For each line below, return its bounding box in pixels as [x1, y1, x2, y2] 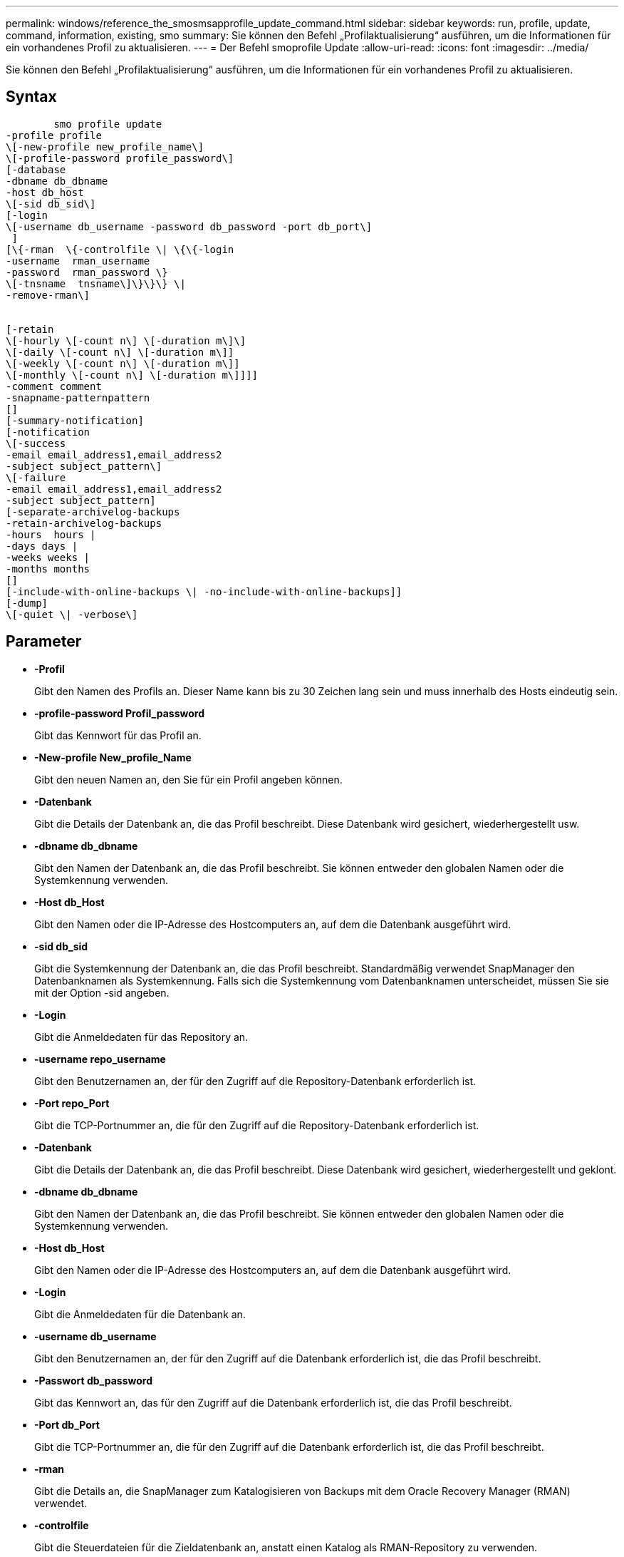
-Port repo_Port [34, 1096, 110, 1109]
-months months [6, 562, 90, 575]
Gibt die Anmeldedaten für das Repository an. [34, 1030, 249, 1043]
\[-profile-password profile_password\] [6, 152, 234, 164]
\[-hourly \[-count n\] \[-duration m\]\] [6, 334, 246, 346]
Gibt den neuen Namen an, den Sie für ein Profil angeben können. [34, 773, 343, 786]
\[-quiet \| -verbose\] [6, 608, 138, 620]
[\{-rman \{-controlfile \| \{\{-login [6, 243, 234, 255]
